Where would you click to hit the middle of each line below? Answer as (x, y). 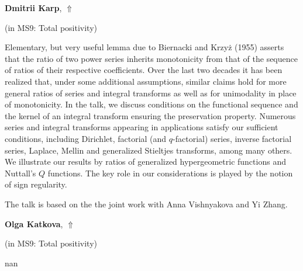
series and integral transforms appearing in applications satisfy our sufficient (142, 127)
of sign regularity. (36, 184)
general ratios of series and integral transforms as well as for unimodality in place (151, 93)
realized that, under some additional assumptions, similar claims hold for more (146, 81)
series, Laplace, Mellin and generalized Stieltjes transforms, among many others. (149, 150)
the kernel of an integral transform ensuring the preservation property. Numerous (150, 115)
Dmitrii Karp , (33, 8)
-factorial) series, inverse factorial (232, 138)
